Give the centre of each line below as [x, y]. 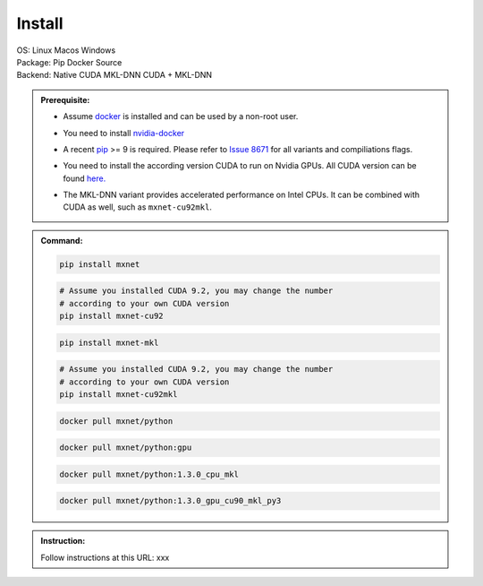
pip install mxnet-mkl [109, 342]
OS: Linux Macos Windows [66, 50]
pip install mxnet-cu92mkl [119, 395]
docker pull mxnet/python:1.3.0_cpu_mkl [149, 474]
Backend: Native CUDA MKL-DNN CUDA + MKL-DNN [114, 75]
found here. [85, 178]
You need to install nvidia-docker [124, 133]
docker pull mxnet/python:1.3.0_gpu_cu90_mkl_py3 [170, 501]
